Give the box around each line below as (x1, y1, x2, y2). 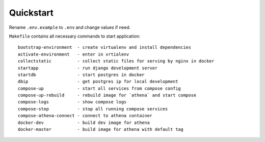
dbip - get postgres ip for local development (18, 79, 179, 84)
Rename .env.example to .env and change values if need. (9, 24, 131, 30)
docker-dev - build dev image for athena (18, 120, 150, 125)
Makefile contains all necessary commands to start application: (9, 33, 140, 39)
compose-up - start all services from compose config (18, 85, 181, 91)
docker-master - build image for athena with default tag (18, 127, 184, 132)
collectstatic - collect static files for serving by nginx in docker (18, 59, 214, 64)
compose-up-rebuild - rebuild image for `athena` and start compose (18, 93, 196, 98)
